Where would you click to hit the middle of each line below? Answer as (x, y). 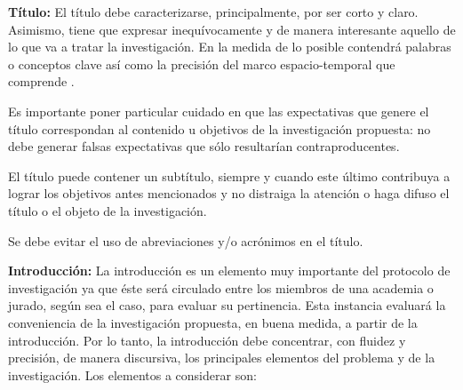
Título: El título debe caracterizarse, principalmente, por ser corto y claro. (213, 12)
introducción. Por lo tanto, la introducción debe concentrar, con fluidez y (207, 340)
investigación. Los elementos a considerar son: (132, 374)
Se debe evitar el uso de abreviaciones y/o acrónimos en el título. (186, 240)
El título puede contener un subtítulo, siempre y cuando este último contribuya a (229, 175)
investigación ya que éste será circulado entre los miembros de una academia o (221, 287)
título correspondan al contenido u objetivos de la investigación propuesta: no (220, 128)
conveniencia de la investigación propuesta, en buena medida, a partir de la (213, 322)
